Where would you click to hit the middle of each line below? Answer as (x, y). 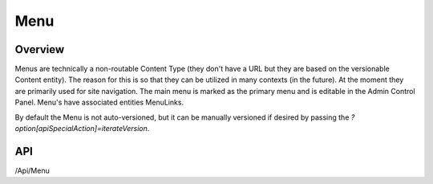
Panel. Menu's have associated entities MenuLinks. (99, 102)
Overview (40, 49)
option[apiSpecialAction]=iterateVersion (81, 129)
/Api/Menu (32, 170)
